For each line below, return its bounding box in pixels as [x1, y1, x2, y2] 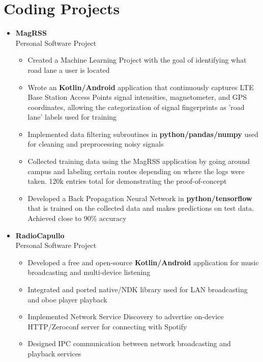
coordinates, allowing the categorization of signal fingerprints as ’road [27, 101, 245, 112]
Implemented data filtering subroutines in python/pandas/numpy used [27, 128, 258, 139]
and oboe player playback [27, 294, 107, 304]
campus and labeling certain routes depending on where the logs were [27, 165, 245, 176]
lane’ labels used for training [27, 112, 117, 122]
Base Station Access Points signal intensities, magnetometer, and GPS [27, 92, 247, 102]
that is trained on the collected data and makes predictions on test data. [27, 203, 254, 213]
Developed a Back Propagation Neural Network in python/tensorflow [27, 192, 252, 203]
